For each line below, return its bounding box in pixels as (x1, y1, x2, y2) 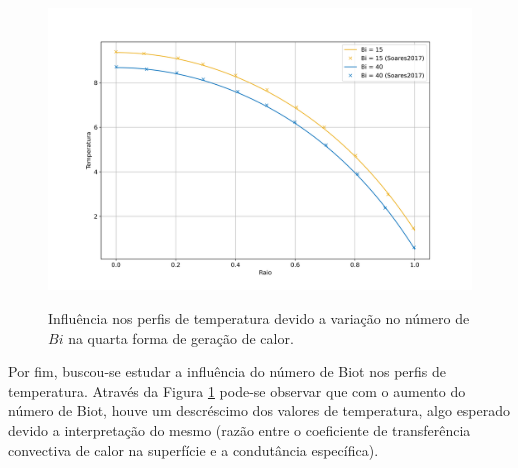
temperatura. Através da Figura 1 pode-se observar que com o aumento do (8, 380, 466, 401)
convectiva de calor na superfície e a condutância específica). (8, 439, 379, 460)
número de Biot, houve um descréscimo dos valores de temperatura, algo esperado (8, 400, 511, 421)
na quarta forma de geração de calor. (68, 327, 294, 348)
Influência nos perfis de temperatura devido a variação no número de (48, 307, 470, 328)
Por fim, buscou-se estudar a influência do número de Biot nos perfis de (8, 361, 447, 382)
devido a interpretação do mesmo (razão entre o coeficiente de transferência (8, 419, 471, 440)
